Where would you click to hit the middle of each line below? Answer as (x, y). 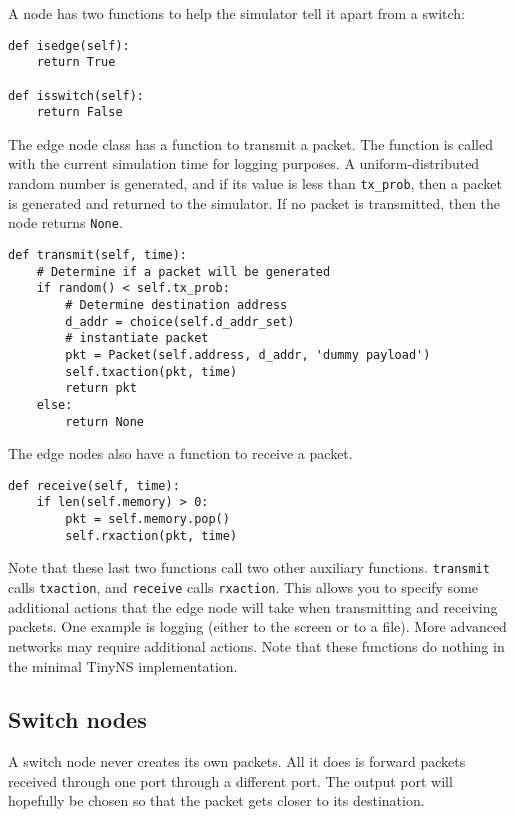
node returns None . (65, 222)
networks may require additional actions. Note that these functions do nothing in (256, 645)
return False (79, 112)
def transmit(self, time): (97, 254)
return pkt (101, 388)
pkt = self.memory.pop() (147, 519)
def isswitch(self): (76, 95)
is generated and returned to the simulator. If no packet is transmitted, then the (254, 202)
